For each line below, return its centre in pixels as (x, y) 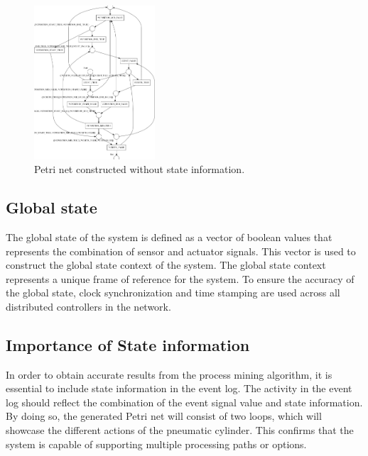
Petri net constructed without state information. (140, 169)
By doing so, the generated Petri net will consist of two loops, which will (164, 416)
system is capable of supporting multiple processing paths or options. (156, 444)
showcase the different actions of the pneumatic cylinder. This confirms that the (180, 430)
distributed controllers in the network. (88, 306)
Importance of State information (128, 344)
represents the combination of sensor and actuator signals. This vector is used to (181, 251)
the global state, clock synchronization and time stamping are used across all (173, 293)
